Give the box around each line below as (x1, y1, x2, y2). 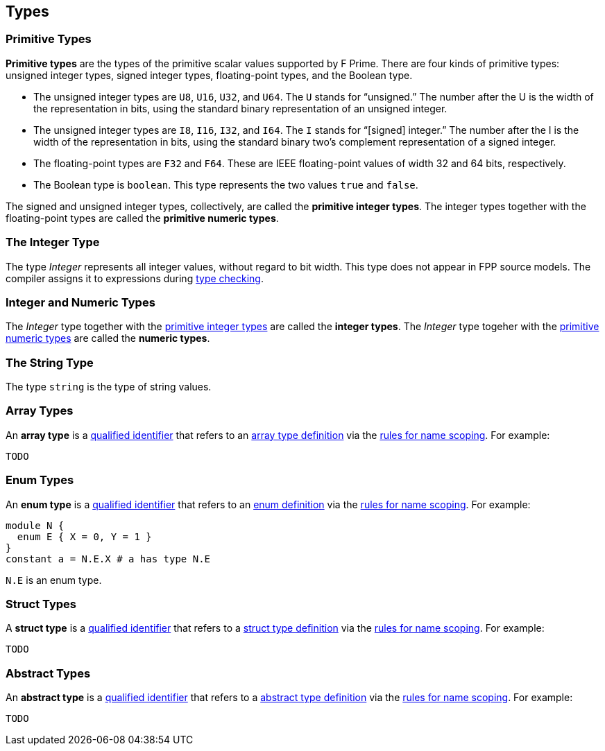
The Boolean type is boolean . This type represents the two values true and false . (33, 178, 418, 191)
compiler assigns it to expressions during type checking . (6, 272, 264, 284)
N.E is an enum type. (6, 573, 102, 586)
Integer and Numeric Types (6, 295, 155, 309)
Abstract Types (6, 666, 91, 680)
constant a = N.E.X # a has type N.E (6, 553, 211, 564)
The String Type (6, 355, 94, 370)
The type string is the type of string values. (6, 381, 212, 393)
